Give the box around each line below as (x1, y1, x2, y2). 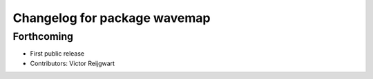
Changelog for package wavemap (12, 10, 211, 25)
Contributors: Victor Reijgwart (30, 59, 115, 67)
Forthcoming (12, 30, 74, 43)
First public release (30, 49, 85, 58)
